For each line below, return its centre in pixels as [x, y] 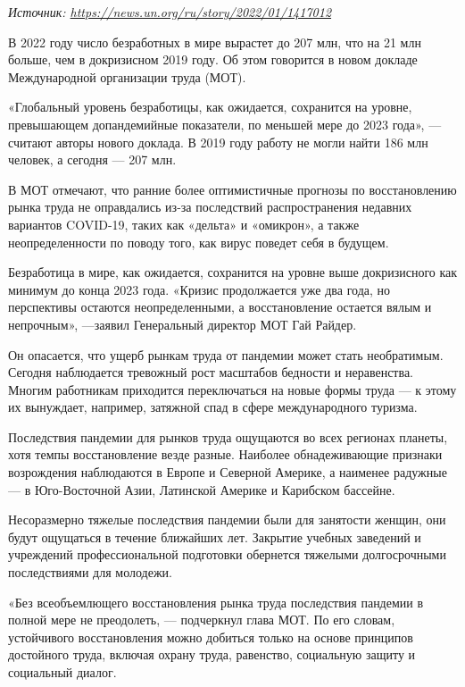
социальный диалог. [62, 672]
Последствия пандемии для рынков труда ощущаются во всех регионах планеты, [228, 436]
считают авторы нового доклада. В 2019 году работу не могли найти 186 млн [218, 142]
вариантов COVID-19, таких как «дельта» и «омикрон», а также [184, 224]
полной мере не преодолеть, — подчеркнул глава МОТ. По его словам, [202, 620]
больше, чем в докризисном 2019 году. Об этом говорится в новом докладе [213, 59]
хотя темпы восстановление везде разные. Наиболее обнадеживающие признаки [225, 454]
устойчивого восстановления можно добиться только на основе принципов [211, 637]
